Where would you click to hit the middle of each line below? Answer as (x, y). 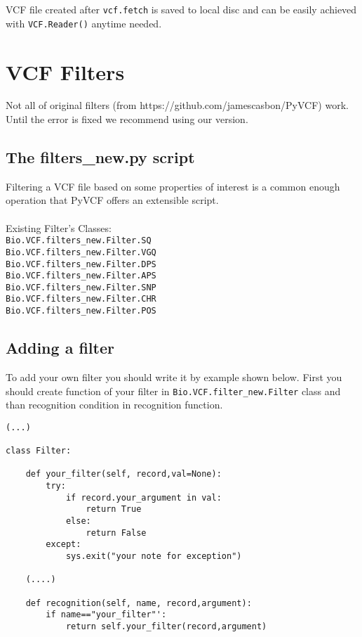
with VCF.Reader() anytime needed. (84, 23)
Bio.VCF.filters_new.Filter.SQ (79, 241)
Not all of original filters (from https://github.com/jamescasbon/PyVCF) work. (177, 105)
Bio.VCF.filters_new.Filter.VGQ (81, 252)
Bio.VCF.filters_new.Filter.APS (81, 276)
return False (116, 533)
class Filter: (39, 451)
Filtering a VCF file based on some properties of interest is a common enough (173, 186)
